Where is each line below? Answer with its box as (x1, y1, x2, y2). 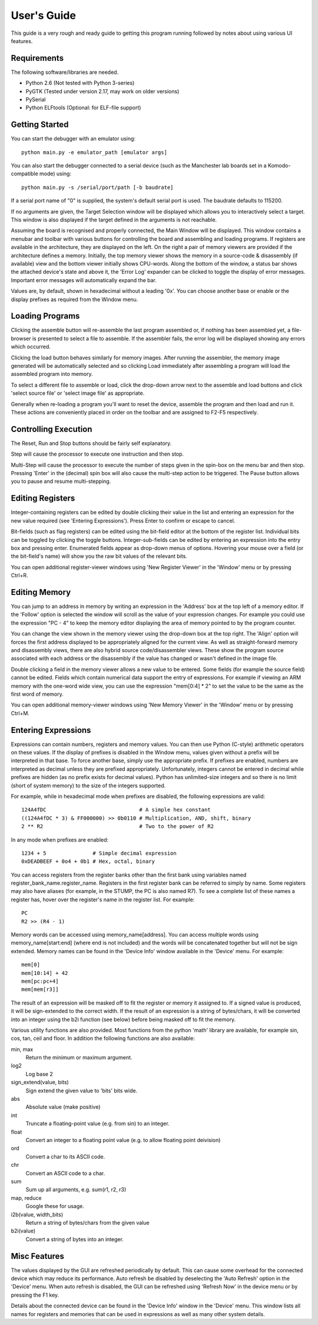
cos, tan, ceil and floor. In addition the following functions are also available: (11, 1035, 196, 1042)
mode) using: (39, 170, 72, 177)
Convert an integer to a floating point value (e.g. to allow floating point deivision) (25, 1137, 221, 1143)
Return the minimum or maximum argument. (25, 1054, 132, 1061)
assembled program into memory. (11, 371, 93, 378)
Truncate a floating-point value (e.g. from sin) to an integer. (25, 1120, 170, 1127)
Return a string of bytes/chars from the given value (25, 1219, 150, 1226)
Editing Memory (11, 587, 71, 597)
